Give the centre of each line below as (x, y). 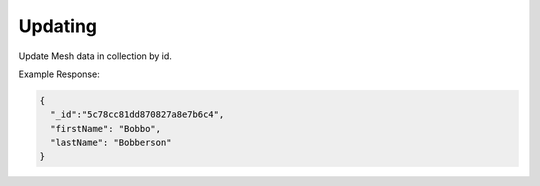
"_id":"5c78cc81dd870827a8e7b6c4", (137, 114)
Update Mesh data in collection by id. (95, 56)
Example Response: (59, 74)
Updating (58, 26)
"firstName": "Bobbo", (106, 128)
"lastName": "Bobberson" (111, 143)
